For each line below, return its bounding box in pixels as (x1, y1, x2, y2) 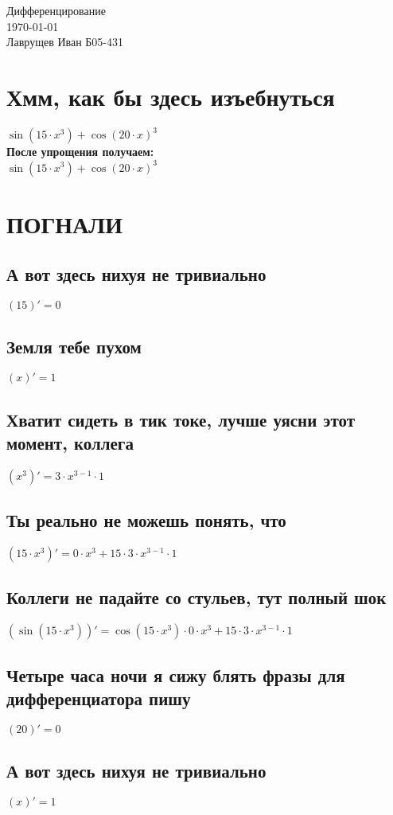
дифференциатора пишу (6, 686, 191, 711)
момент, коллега (6, 431, 134, 455)
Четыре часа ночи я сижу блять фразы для (6, 662, 345, 687)
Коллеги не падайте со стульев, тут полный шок (6, 585, 387, 610)
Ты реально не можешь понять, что (6, 508, 286, 532)
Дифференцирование (6, 2, 106, 18)
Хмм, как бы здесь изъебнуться (6, 80, 335, 112)
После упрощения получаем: (6, 143, 154, 160)
